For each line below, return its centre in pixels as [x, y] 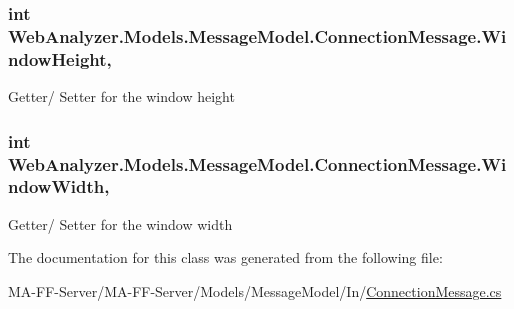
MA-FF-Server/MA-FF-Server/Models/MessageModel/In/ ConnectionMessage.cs [255, 290]
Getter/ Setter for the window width [120, 223]
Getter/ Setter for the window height [121, 96]
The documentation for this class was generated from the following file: [225, 257]
